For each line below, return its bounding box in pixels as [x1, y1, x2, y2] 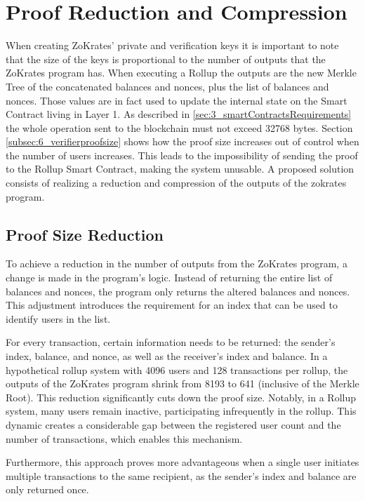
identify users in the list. [6, 311, 111, 326]
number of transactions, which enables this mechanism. [6, 431, 243, 446]
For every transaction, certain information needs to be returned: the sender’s [6, 335, 336, 349]
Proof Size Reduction [6, 223, 164, 245]
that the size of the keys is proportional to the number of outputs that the [6, 51, 326, 66]
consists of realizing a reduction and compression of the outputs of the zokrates [6, 175, 347, 190]
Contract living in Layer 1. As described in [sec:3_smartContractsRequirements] [6, 107, 352, 121]
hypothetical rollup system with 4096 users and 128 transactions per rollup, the [6, 362, 348, 377]
